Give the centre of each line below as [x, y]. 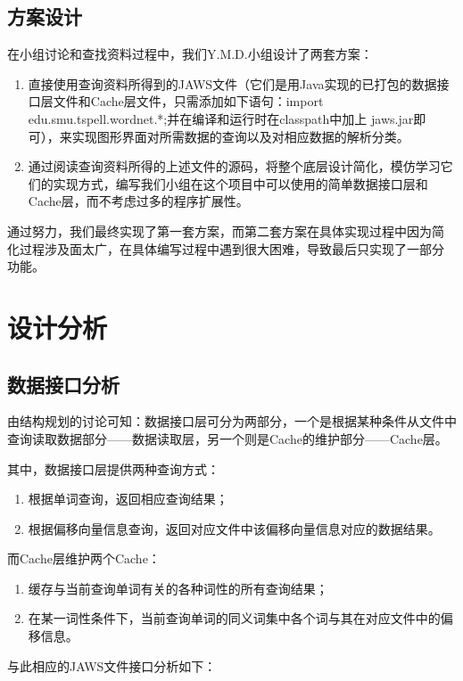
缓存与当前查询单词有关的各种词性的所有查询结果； [178, 588]
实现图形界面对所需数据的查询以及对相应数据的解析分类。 [240, 136]
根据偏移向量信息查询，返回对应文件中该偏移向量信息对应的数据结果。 [234, 528]
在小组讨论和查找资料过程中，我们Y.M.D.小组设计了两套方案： [190, 54]
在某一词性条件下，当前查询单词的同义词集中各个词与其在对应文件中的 [234, 618]
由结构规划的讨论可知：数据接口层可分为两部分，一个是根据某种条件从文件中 [232, 421]
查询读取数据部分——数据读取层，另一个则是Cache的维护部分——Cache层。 [227, 438]
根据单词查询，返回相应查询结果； [128, 499]
